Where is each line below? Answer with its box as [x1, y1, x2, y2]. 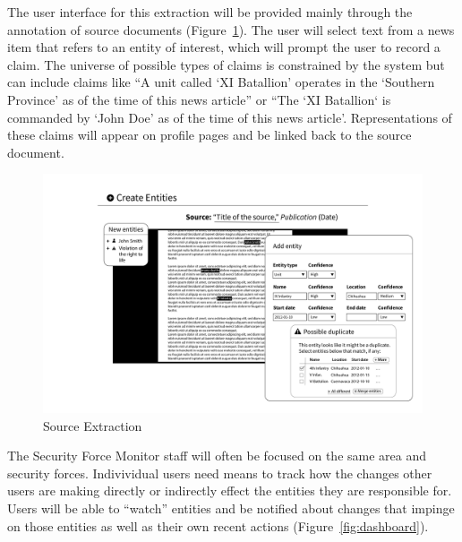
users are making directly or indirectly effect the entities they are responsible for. [7, 481, 452, 500]
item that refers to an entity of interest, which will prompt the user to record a [7, 38, 441, 56]
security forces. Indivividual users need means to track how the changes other [7, 463, 432, 482]
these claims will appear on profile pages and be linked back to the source [7, 125, 412, 144]
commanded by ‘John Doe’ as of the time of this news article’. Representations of [7, 108, 452, 126]
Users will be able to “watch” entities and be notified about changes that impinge [7, 498, 455, 517]
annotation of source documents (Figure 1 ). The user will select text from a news [7, 20, 455, 39]
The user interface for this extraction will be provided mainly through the [7, 3, 413, 21]
